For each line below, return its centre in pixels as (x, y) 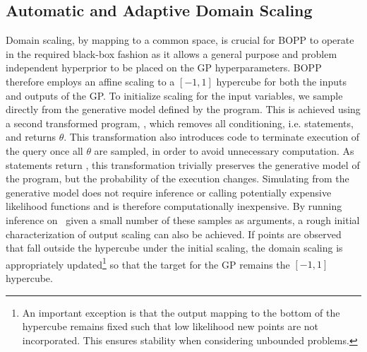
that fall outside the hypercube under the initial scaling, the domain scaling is (174, 248)
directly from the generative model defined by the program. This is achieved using (183, 109)
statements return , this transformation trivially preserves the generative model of (183, 164)
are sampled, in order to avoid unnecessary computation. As (224, 150)
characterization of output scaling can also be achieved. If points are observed (174, 234)
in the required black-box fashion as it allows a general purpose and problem (172, 53)
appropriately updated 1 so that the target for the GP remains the (148, 263)
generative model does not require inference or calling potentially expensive (169, 192)
